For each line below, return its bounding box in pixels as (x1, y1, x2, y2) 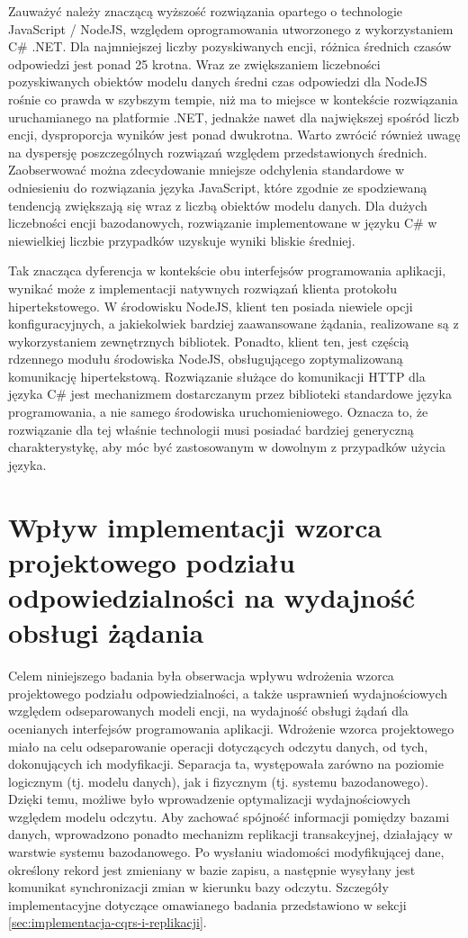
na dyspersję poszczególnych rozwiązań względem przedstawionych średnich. (8, 142, 427, 161)
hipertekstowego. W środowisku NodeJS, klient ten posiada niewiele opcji (8, 296, 413, 315)
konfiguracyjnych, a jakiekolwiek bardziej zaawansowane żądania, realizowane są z (8, 314, 459, 333)
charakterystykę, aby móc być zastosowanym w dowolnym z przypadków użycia (8, 437, 446, 456)
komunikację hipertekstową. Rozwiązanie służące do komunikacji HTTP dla (8, 366, 426, 385)
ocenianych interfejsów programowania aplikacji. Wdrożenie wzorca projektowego (8, 718, 454, 737)
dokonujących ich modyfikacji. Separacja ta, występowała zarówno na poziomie (8, 754, 444, 773)
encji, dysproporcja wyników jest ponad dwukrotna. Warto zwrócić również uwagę (8, 125, 461, 144)
